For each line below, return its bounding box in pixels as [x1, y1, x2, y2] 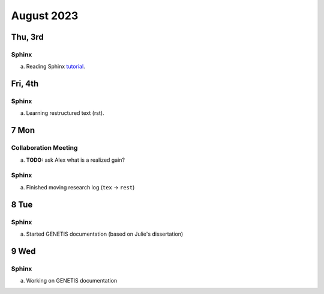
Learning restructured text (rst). [26, 109, 104, 117]
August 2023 [11, 9, 79, 22]
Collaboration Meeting [11, 144, 78, 152]
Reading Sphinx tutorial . [26, 63, 85, 70]
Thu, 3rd [11, 32, 44, 42]
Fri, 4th [11, 79, 39, 89]
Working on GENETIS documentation [26, 277, 118, 284]
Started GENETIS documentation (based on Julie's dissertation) [26, 230, 184, 237]
